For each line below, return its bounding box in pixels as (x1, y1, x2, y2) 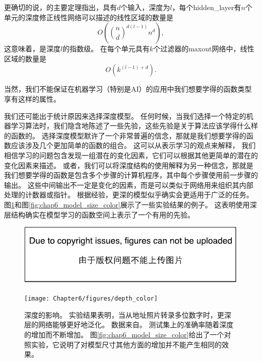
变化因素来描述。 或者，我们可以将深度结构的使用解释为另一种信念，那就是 (4, 160, 253, 170)
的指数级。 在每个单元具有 (62, 43, 150, 54)
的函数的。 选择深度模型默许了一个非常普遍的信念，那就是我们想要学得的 (4, 130, 246, 140)
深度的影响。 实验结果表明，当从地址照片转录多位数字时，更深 (24, 309, 231, 320)
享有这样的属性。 (4, 93, 60, 104)
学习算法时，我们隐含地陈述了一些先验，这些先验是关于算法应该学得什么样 (11, 120, 258, 131)
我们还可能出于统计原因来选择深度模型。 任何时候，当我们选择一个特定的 (4, 110, 246, 121)
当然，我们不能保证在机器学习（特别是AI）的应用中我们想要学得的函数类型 (4, 84, 252, 94)
